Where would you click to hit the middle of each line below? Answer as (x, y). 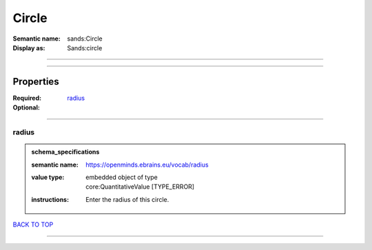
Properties (36, 82)
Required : (27, 98)
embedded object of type (122, 177)
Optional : (27, 107)
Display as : (29, 48)
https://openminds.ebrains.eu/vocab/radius (147, 165)
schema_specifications (65, 152)
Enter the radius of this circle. (127, 199)
